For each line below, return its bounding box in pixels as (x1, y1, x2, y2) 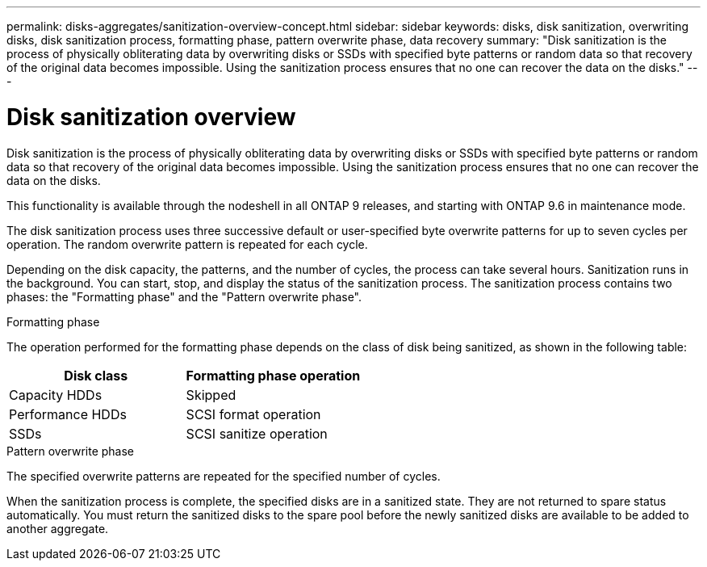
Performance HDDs (9, 405, 127, 422)
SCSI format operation (186, 405, 321, 422)
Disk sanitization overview (6, 103, 296, 131)
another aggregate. (6, 521, 109, 535)
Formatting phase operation (186, 367, 361, 384)
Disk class (64, 367, 128, 384)
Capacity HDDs (9, 386, 102, 403)
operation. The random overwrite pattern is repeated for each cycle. (6, 237, 368, 251)
